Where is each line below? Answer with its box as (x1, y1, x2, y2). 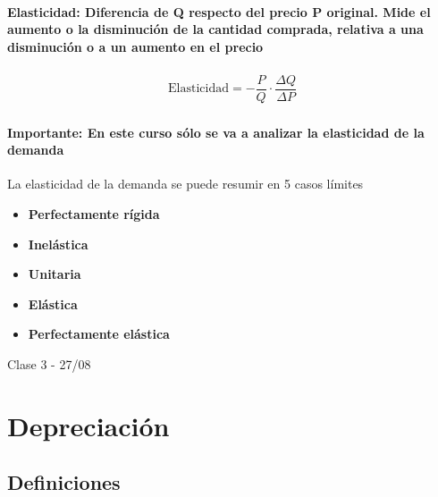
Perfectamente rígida (28, 205, 160, 223)
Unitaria (28, 265, 81, 283)
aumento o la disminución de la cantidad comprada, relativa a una (7, 20, 424, 38)
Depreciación (7, 407, 170, 443)
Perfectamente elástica (28, 324, 170, 343)
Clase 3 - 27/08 (7, 355, 91, 374)
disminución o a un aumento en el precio (7, 37, 264, 55)
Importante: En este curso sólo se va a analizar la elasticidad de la (7, 122, 425, 141)
